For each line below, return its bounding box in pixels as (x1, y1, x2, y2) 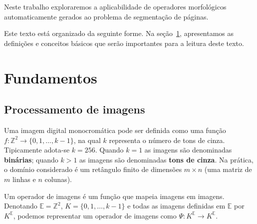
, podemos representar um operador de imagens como (13, 210, 177, 220)
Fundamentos (4, 67, 97, 87)
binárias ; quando (4, 154, 58, 164)
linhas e (12, 173, 36, 184)
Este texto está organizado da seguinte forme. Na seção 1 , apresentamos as (4, 28, 234, 38)
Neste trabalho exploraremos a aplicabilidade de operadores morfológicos (4, 1, 227, 11)
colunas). (44, 173, 72, 184)
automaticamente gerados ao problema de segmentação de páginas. (4, 11, 209, 21)
